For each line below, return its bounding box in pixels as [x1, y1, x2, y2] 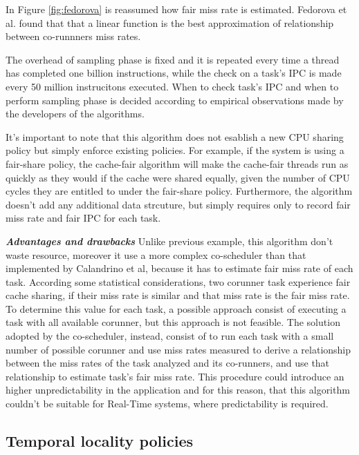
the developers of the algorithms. [6, 106, 145, 121]
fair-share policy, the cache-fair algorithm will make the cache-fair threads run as [6, 156, 349, 171]
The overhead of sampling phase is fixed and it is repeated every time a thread [6, 52, 340, 66]
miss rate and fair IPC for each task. [6, 211, 161, 225]
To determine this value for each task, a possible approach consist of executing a [6, 301, 347, 316]
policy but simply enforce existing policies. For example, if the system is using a [6, 143, 344, 157]
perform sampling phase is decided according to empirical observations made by [6, 93, 344, 107]
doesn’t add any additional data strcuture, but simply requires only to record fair [6, 197, 351, 211]
